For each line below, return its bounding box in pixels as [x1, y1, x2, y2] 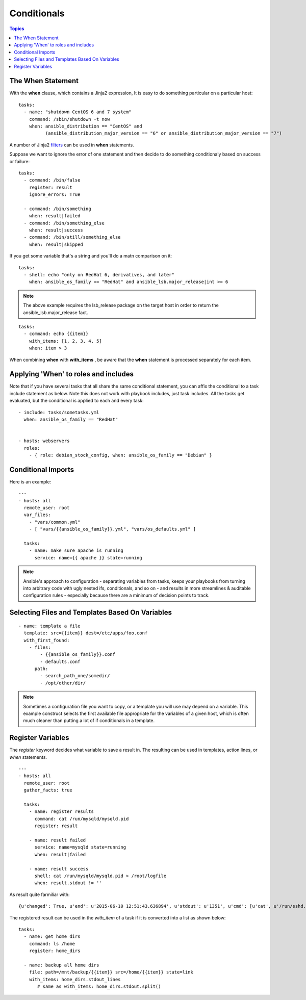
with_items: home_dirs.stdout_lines [29, 977, 121, 982]
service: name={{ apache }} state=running [34, 555, 142, 560]
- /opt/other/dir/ [40, 680, 86, 686]
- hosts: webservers [18, 438, 70, 444]
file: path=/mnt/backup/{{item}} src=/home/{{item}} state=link [29, 969, 193, 975]
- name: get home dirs [23, 934, 81, 939]
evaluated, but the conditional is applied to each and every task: [9, 398, 144, 404]
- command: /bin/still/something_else [23, 235, 121, 240]
